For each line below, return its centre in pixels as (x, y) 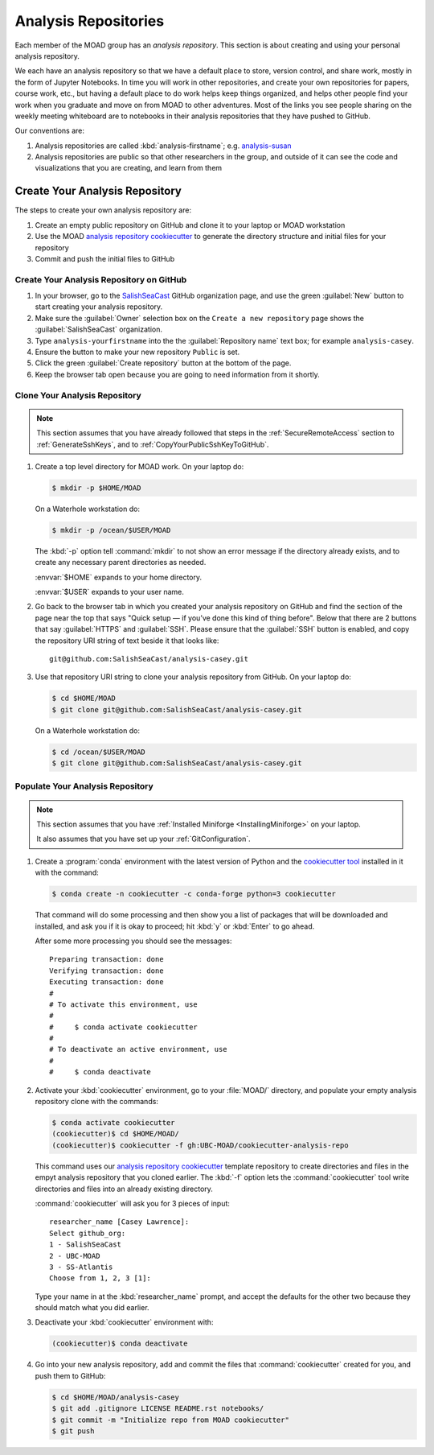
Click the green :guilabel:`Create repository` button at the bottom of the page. (163, 363)
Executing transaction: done (106, 982)
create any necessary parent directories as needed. (121, 563)
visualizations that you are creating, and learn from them (129, 168)
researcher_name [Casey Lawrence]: (119, 1222)
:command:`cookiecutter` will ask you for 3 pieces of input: (133, 1203)
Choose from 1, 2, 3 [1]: (100, 1278)
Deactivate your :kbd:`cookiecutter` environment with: (124, 1322)
